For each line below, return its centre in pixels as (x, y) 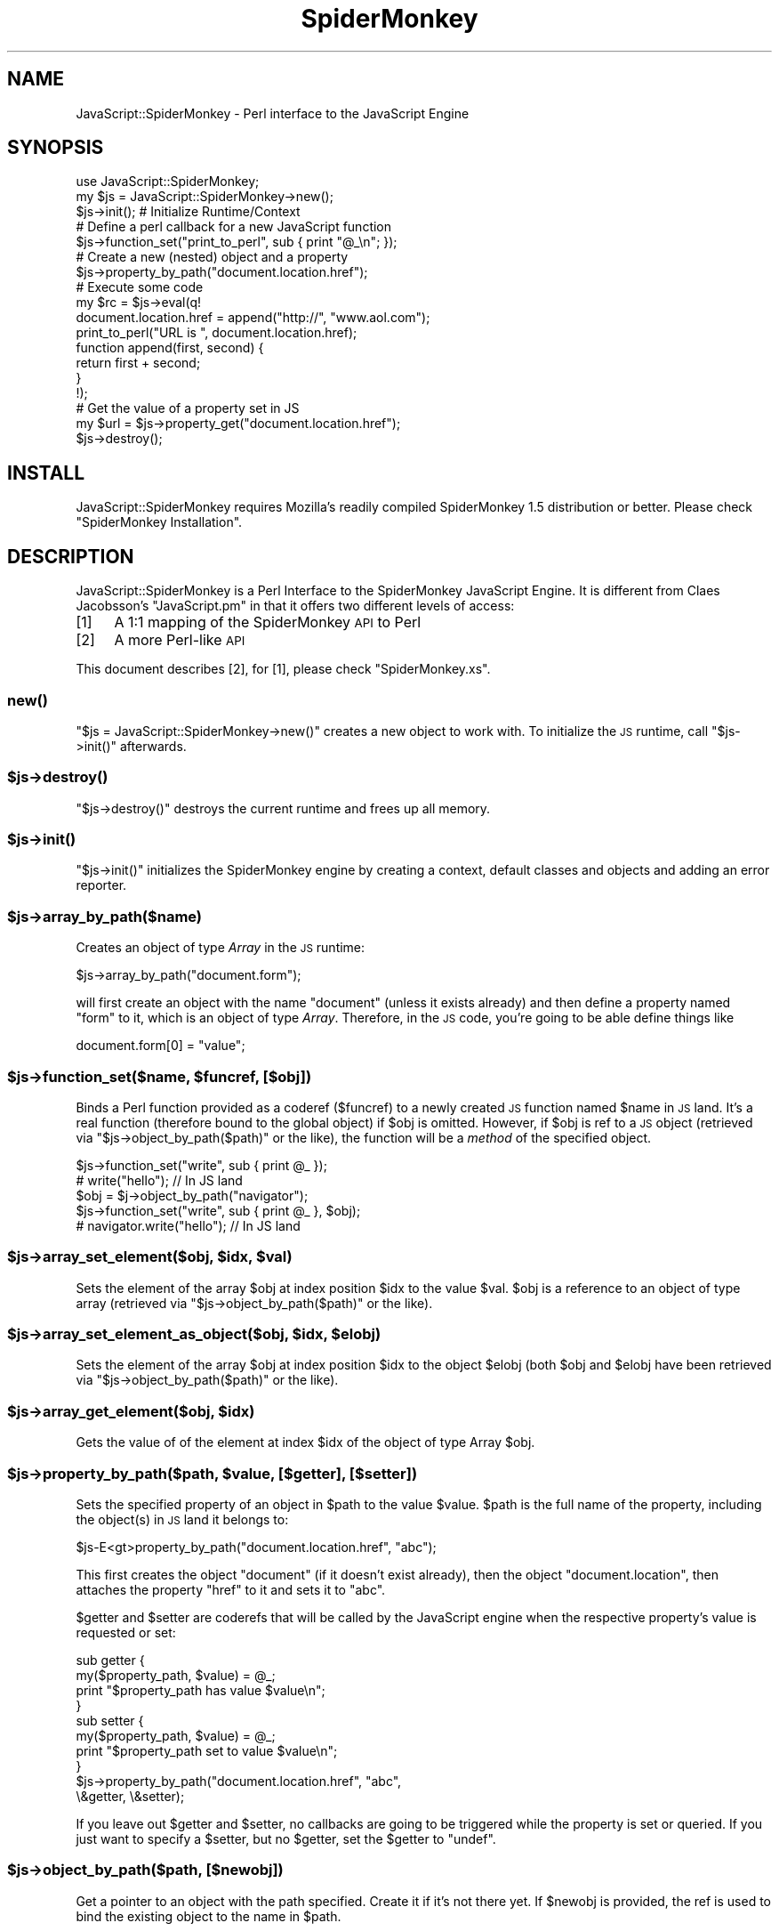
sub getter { (110, 1660)
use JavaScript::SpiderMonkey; (168, 182)
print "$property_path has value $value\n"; (201, 1690)
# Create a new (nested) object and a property (212, 257)
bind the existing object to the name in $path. (209, 1916)
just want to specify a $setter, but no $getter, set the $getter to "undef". (286, 1838)
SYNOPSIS (56, 148)
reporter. (101, 885)
